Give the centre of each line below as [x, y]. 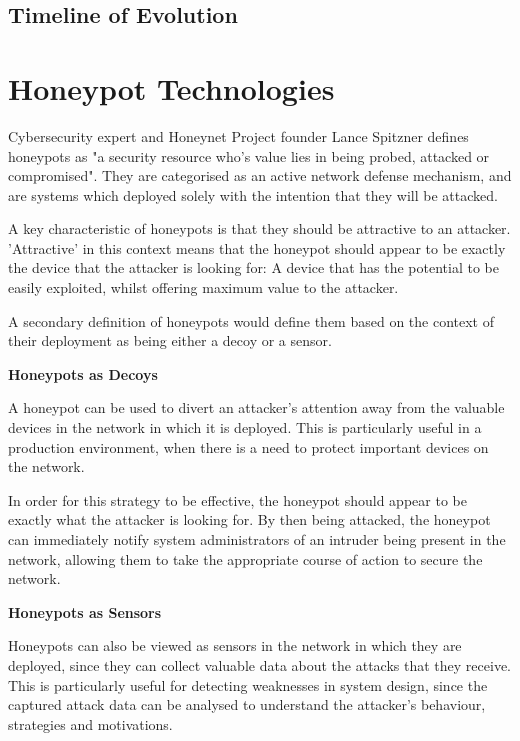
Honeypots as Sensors [85, 611]
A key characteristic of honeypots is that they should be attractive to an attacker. [259, 228]
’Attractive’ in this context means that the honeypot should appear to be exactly [257, 247]
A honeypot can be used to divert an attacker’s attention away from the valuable [256, 407]
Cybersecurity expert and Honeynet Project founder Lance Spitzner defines [238, 135]
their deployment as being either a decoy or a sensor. [170, 340]
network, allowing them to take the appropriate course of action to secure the [245, 558]
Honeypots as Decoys [83, 373]
